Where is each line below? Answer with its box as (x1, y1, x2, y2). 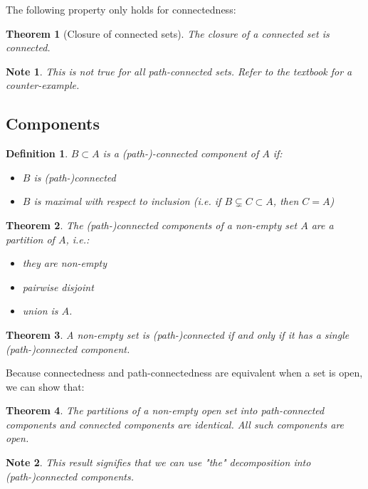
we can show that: (6, 379, 85, 394)
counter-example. (6, 78, 80, 93)
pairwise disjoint (22, 279, 94, 294)
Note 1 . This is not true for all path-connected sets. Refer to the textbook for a (6, 63, 352, 78)
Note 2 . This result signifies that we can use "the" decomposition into (6, 455, 311, 470)
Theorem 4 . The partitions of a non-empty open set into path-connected (6, 403, 325, 418)
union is (22, 303, 58, 318)
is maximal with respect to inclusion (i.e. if (33, 194, 221, 209)
